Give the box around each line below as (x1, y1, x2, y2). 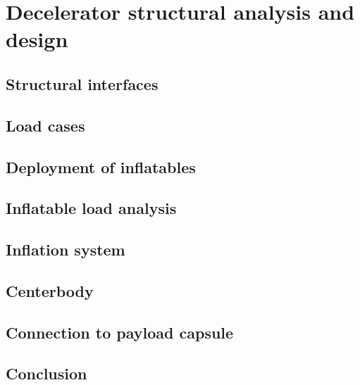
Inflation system (6, 239, 125, 260)
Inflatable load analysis (6, 197, 177, 219)
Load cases (6, 114, 85, 136)
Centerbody (6, 279, 94, 301)
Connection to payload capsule (6, 321, 234, 343)
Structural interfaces (6, 72, 159, 94)
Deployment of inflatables (6, 156, 196, 177)
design (6, 25, 68, 53)
